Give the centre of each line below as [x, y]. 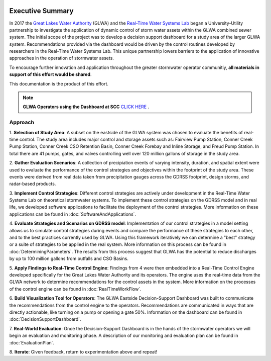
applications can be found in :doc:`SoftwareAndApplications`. [73, 214]
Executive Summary [41, 11]
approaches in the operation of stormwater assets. [61, 58]
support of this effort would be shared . [50, 74]
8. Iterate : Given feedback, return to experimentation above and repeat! [83, 351]
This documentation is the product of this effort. [59, 83]
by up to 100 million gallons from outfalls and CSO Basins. [69, 258]
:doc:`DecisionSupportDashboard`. [45, 319]
